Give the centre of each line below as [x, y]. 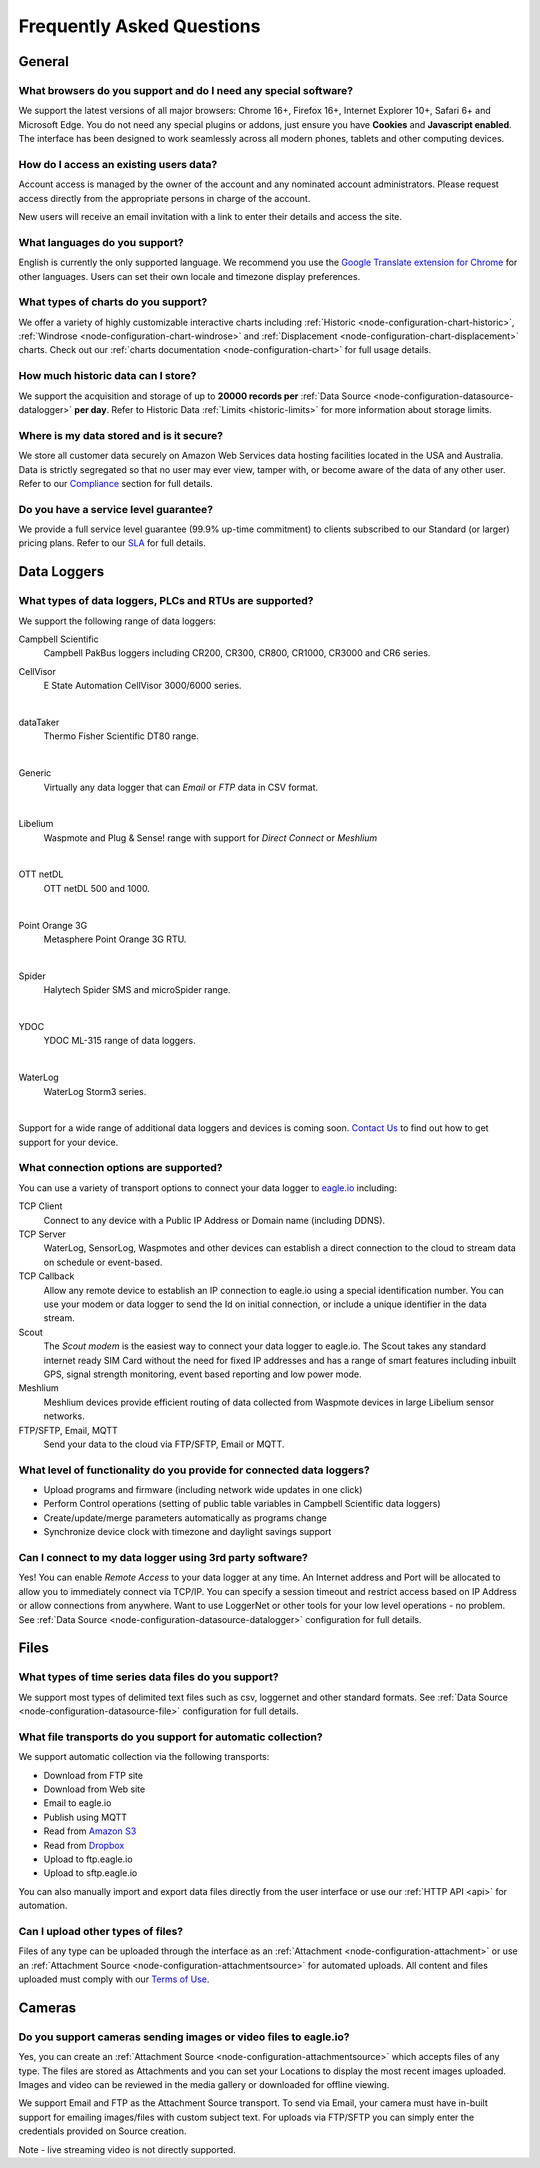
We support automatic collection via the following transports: [144, 1757]
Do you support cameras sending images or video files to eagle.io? [184, 2037]
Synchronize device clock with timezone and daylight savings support [187, 1532]
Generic [35, 773]
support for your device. [68, 1142]
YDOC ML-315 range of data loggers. [120, 1041]
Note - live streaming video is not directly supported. [127, 2149]
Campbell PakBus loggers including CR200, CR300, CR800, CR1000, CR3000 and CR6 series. [237, 653]
